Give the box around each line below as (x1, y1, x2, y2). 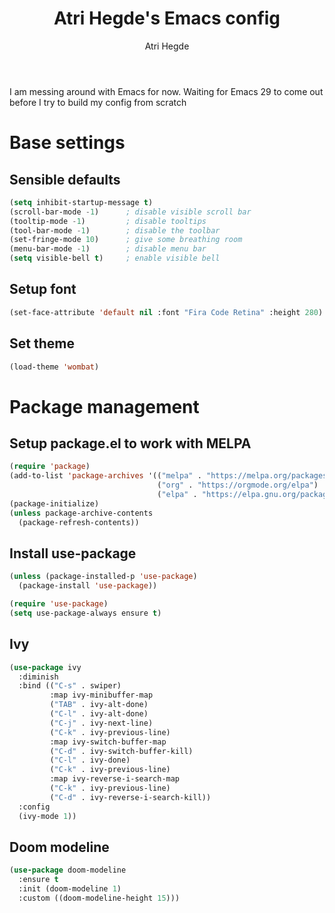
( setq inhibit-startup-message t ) (9, 197, 154, 207)
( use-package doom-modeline (9, 865, 127, 876)
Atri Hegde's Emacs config (53, 7, 281, 30)
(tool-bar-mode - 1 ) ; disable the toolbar (9, 225, 221, 236)
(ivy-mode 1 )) (18, 811, 77, 821)
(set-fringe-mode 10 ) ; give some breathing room (9, 235, 243, 245)
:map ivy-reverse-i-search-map (49, 774, 181, 784)
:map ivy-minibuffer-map (49, 690, 154, 701)
